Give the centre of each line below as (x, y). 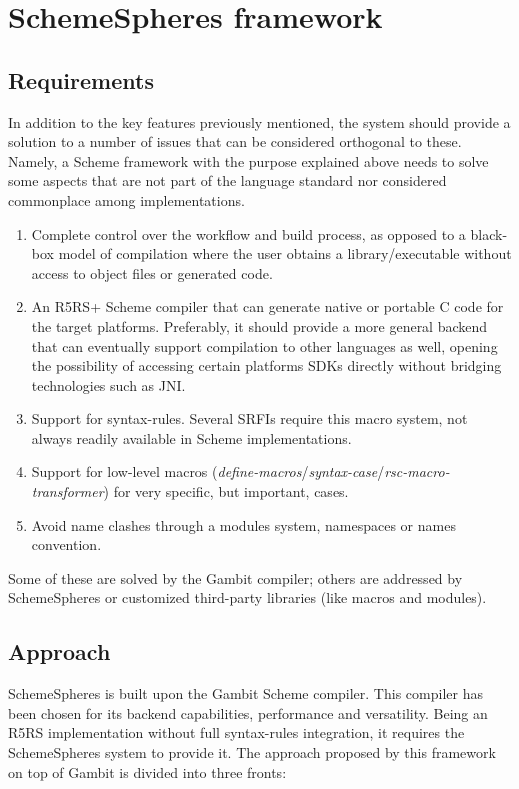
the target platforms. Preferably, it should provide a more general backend (259, 325)
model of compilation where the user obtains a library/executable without (285, 253)
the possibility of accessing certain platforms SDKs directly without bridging (266, 365)
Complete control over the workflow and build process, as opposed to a (248, 233)
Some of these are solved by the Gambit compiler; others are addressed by (235, 577)
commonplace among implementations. (126, 199)
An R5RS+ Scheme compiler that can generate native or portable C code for (267, 306)
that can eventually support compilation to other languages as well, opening (264, 345)
